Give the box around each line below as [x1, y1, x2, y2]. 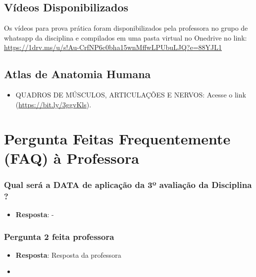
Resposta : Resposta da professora [15, 249, 121, 260]
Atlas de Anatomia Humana [4, 66, 151, 82]
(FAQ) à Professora [4, 147, 139, 168]
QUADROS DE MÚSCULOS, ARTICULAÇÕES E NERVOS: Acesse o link [15, 90, 246, 100]
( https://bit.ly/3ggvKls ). [15, 99, 92, 109]
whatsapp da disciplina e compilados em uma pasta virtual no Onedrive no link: [4, 32, 247, 43]
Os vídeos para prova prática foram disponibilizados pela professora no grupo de [4, 23, 248, 33]
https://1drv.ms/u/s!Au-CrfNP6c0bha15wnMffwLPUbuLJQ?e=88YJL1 [4, 42, 222, 52]
